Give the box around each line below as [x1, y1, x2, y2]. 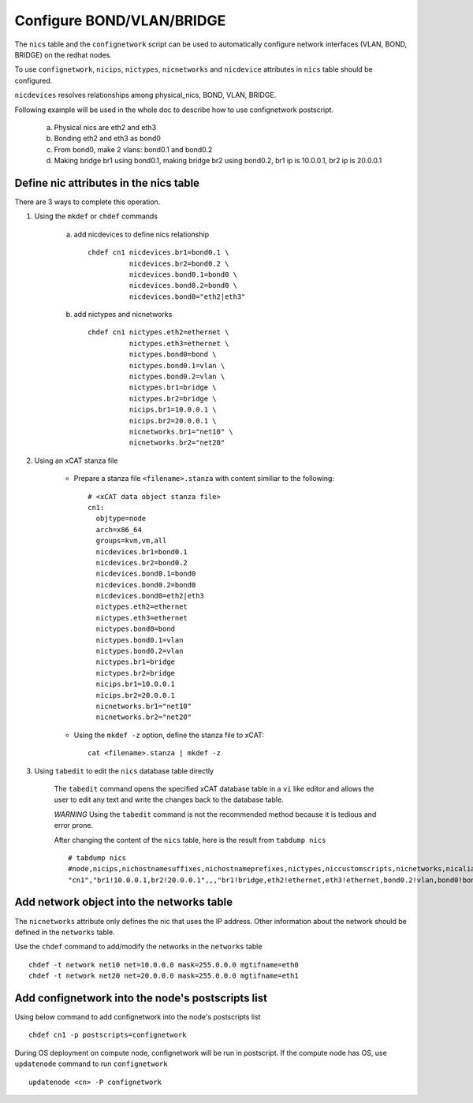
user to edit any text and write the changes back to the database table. [54, 795, 284, 804]
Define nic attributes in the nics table [14, 176, 200, 189]
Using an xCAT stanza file [34, 456, 118, 465]
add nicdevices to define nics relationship [73, 229, 209, 239]
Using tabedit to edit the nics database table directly [34, 766, 214, 776]
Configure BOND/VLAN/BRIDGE [14, 12, 226, 29]
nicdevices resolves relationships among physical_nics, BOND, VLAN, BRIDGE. [14, 91, 277, 100]
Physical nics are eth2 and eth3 [54, 122, 157, 132]
